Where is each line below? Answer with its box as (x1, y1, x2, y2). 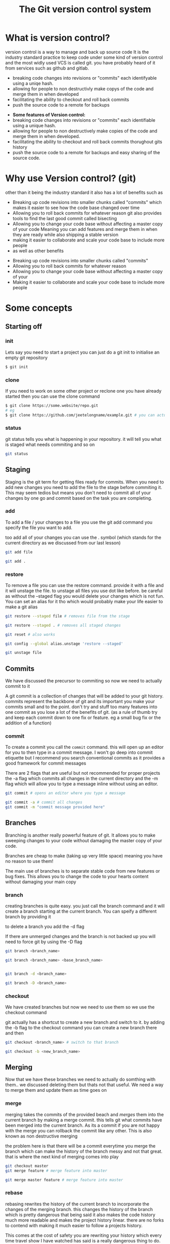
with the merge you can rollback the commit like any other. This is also (5, 1127, 152, 1133)
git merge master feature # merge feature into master (5, 1177, 123, 1183)
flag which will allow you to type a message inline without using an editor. (5, 781, 158, 787)
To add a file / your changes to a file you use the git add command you (5, 519, 153, 525)
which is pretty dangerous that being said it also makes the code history (5, 1212, 156, 1218)
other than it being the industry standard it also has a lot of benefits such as (5, 189, 163, 195)
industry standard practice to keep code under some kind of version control (5, 54, 163, 60)
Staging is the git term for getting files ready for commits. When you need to (5, 478, 164, 485)
